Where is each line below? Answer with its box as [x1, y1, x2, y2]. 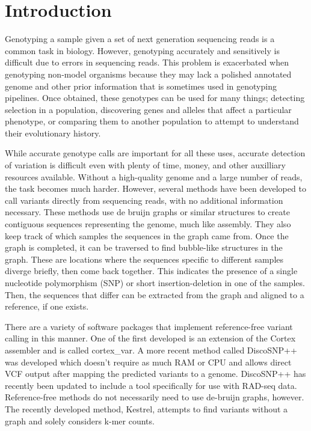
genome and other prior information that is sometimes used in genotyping [5, 79, 277, 92]
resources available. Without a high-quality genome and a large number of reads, [5, 170, 303, 183]
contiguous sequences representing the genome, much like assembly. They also [5, 218, 291, 230]
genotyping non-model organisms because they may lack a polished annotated [5, 67, 292, 80]
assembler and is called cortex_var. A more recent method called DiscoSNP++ [5, 343, 297, 356]
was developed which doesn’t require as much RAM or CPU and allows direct [5, 355, 292, 368]
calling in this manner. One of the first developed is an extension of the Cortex [5, 332, 296, 344]
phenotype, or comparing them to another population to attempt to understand [5, 115, 299, 127]
